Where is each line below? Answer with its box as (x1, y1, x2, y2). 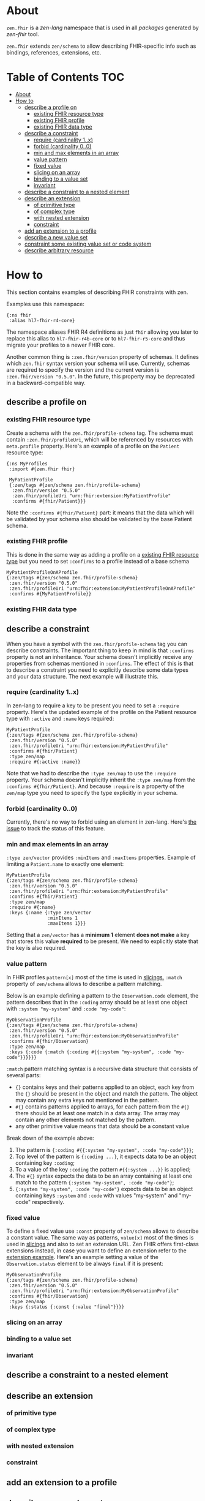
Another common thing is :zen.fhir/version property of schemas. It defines (6, 353, 199, 360)
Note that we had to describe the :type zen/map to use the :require (6, 769, 176, 777)
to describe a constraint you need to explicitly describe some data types (6, 666, 188, 674)
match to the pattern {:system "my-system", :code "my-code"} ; (15, 1178, 174, 1186)
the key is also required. (6, 944, 67, 952)
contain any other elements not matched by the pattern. (15, 1116, 156, 1123)
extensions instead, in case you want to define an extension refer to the (6, 1247, 187, 1254)
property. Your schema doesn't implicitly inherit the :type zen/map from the (6, 776, 196, 783)
